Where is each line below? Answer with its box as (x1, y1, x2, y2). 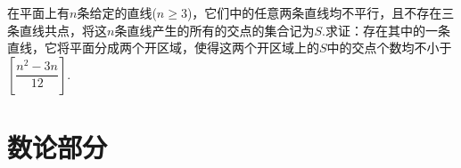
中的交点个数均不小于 (326, 38, 452, 57)
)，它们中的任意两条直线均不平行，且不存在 (186, 4, 442, 21)
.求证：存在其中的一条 (322, 20, 450, 39)
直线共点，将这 (19, 20, 107, 39)
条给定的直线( (77, 4, 157, 21)
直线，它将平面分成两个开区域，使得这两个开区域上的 (7, 38, 319, 57)
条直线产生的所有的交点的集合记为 (114, 20, 315, 39)
